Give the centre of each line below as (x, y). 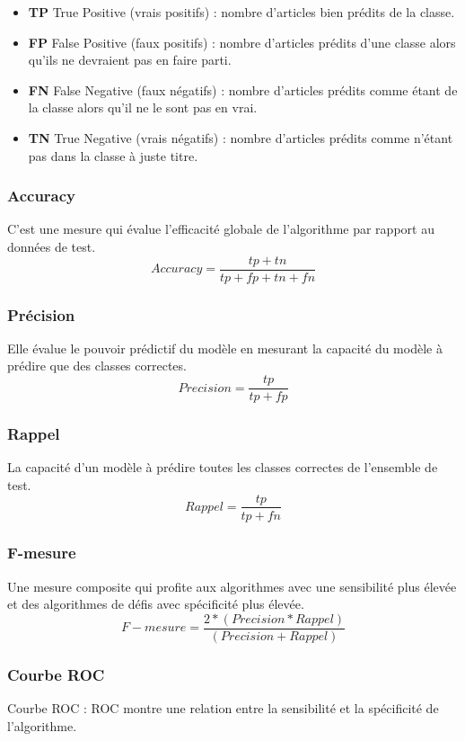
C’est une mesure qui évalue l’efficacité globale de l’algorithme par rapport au (221, 229)
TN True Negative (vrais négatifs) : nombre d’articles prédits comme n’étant (241, 137)
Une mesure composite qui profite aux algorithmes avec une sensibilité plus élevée (232, 586)
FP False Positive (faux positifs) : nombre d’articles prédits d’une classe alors (242, 42)
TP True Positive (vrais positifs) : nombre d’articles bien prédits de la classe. (241, 12)
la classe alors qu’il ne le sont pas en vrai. (143, 107)
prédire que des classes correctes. (97, 366)
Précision (41, 314)
